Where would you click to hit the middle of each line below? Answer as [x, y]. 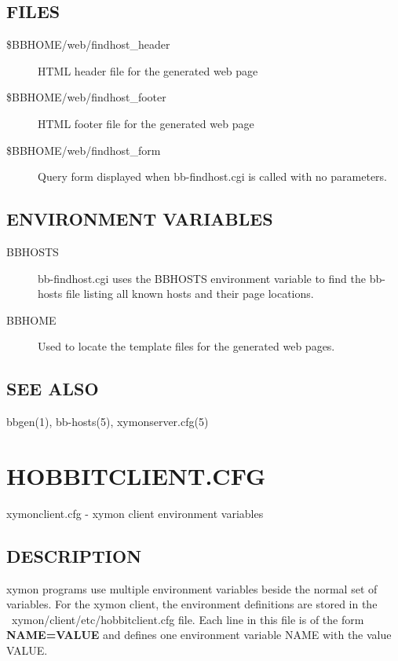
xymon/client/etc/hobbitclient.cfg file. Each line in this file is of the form [188, 619]
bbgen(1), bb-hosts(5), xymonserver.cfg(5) [108, 422]
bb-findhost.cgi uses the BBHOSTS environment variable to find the [202, 278]
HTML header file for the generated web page [148, 70]
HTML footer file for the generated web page [146, 123]
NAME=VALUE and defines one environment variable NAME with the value [199, 635]
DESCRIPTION [74, 555]
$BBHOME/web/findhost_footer [86, 97]
